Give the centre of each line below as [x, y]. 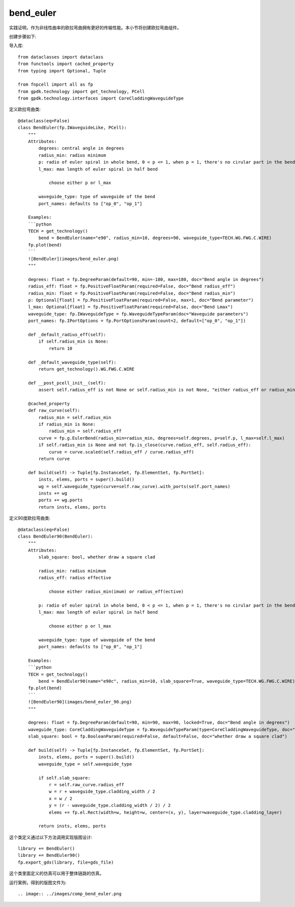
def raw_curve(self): [54, 411]
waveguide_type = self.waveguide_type [85, 764]
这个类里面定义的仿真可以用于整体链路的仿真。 [57, 873]
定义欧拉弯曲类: [25, 109]
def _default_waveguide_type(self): [72, 362]
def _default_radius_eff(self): [67, 334]
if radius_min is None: [67, 424]
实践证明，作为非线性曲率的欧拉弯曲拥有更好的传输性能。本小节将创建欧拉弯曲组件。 [95, 28]
